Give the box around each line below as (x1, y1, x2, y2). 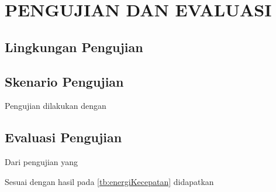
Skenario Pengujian (5, 72, 124, 90)
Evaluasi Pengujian (5, 128, 122, 146)
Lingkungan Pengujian (5, 37, 143, 56)
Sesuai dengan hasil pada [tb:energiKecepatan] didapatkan (5, 175, 214, 187)
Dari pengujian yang (5, 156, 78, 168)
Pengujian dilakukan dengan (5, 100, 106, 112)
